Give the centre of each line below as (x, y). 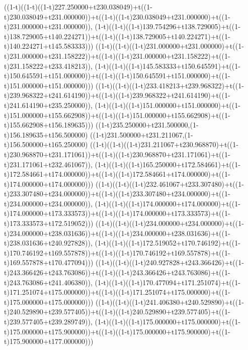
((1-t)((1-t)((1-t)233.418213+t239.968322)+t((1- (170, 85)
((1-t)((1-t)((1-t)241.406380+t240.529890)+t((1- (170, 302)
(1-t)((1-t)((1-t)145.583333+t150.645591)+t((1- (168, 66)
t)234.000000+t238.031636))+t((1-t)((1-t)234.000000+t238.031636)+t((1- (117, 233)
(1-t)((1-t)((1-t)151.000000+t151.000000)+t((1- (168, 105)
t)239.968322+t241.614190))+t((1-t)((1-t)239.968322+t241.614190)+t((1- (117, 95)
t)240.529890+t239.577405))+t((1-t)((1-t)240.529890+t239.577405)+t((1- (117, 312)
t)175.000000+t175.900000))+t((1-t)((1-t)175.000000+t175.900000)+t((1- (117, 331)
